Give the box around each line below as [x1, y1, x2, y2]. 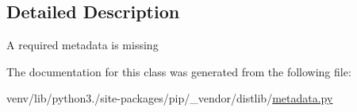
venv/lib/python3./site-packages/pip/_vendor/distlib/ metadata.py [6, 90, 333, 106]
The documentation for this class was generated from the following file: [6, 63, 351, 79]
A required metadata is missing [6, 37, 159, 53]
